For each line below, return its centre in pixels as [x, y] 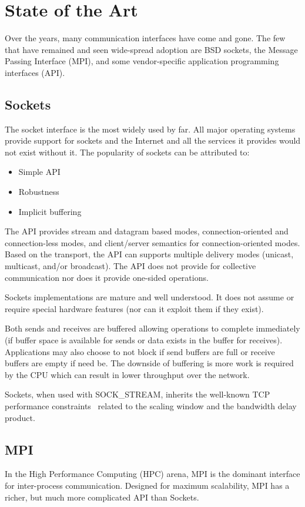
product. [20, 417]
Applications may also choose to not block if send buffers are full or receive [140, 351]
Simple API [39, 172]
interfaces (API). [35, 72]
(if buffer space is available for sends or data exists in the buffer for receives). [144, 340]
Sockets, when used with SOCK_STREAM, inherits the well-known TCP [138, 394]
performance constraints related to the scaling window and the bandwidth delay [151, 405]
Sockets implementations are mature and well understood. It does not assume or [150, 297]
